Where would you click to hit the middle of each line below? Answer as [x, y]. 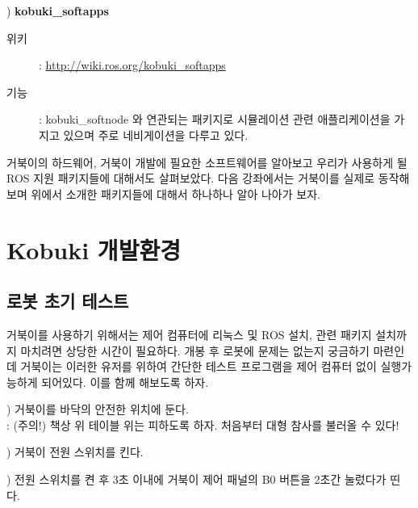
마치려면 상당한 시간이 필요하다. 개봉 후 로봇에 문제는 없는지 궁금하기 [195, 350]
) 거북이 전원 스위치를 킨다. [75, 452]
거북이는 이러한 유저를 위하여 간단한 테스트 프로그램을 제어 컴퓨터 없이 [199, 366]
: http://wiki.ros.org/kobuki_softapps [132, 65]
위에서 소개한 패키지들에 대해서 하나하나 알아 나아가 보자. [176, 193]
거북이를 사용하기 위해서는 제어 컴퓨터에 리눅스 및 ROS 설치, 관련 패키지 [189, 334]
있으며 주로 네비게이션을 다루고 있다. [156, 134]
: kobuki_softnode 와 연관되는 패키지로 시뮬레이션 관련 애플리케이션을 [215, 119]
